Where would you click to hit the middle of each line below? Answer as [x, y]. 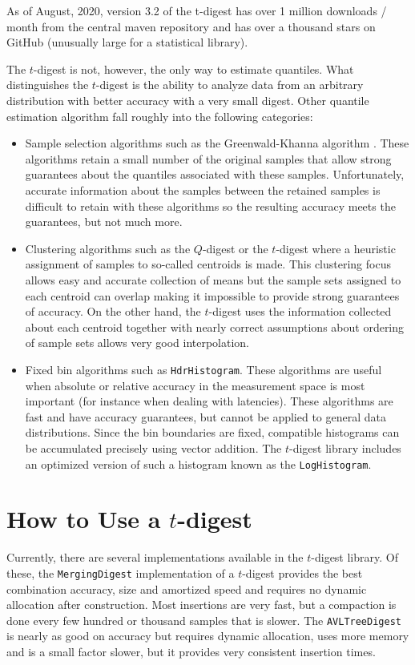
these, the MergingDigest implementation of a [121, 572]
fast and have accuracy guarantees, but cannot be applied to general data [206, 416]
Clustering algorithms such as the [108, 248]
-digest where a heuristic [336, 248]
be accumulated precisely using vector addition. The [153, 447]
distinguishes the [48, 85]
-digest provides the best [302, 572]
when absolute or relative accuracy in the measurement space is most [195, 385]
